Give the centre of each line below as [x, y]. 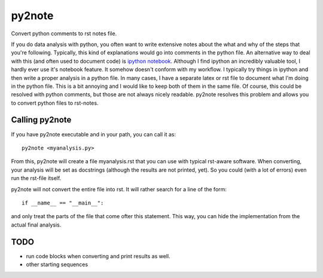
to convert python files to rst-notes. [55, 103]
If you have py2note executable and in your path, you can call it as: [94, 134]
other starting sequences [57, 264]
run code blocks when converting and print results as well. [98, 256]
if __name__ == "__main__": [63, 203]
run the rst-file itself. [36, 178]
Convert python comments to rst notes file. [64, 33]
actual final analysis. [36, 225]
